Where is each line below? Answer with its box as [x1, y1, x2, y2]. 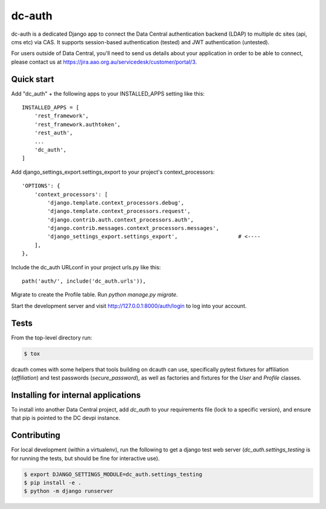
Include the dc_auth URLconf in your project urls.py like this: [11, 263, 161, 271]
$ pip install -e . [24, 479, 81, 487]
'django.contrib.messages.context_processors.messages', [47, 225, 220, 232]
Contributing [11, 430, 60, 441]
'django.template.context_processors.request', [47, 208, 191, 215]
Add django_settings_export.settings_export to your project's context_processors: [11, 168, 215, 176]
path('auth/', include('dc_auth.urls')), [22, 278, 146, 284]
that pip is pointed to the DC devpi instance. [11, 415, 121, 422]
